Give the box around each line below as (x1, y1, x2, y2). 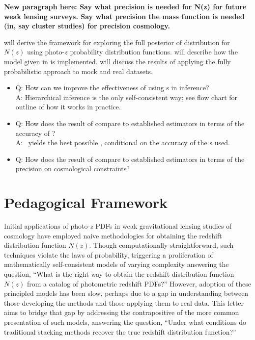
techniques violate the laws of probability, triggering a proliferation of (4, 249, 213, 260)
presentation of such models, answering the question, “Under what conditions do (4, 316, 246, 327)
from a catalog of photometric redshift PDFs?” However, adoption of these (27, 278, 251, 288)
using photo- (27, 47, 65, 57)
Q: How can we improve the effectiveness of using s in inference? (15, 82, 209, 93)
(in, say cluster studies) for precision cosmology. (4, 21, 170, 31)
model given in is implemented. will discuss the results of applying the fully (4, 56, 231, 66)
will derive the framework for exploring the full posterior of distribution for (4, 37, 230, 47)
